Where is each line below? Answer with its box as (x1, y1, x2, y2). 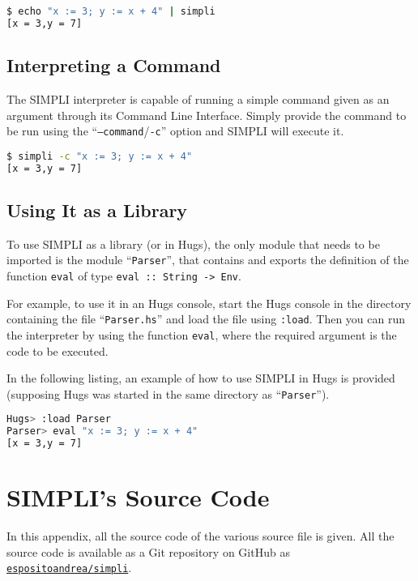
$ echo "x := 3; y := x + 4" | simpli (6, 6, 215, 17)
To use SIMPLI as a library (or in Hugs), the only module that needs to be (6, 235, 380, 252)
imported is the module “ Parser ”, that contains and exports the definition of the (6, 251, 409, 268)
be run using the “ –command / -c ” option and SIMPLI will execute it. (6, 122, 344, 139)
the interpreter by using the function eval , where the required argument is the (6, 326, 397, 343)
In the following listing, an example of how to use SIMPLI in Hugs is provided (6, 370, 395, 387)
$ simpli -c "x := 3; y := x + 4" (6, 150, 193, 162)
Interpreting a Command (6, 53, 221, 78)
